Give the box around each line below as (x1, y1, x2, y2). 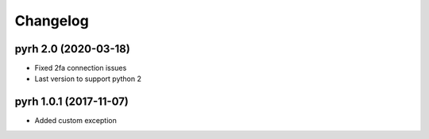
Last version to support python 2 (34, 74, 142, 83)
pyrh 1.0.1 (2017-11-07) (14, 95, 129, 109)
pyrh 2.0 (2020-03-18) (14, 42, 130, 56)
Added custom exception (34, 116, 117, 125)
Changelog (14, 12, 89, 29)
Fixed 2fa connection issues (34, 64, 127, 73)
